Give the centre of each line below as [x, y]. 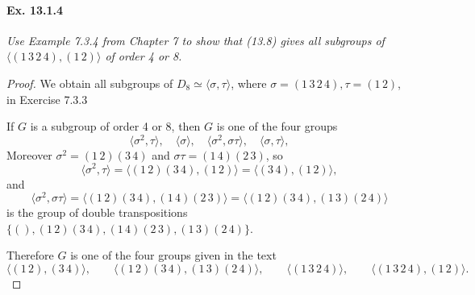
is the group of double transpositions [97, 212]
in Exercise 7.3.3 [47, 99]
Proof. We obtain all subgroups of [90, 83]
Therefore [30, 255]
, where [249, 83]
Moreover [29, 154]
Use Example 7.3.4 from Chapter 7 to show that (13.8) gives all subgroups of [196, 40]
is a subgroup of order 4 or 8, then [115, 126]
